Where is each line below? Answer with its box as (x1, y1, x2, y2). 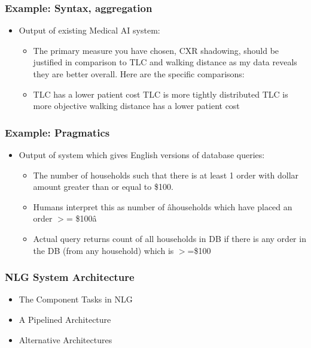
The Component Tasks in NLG (19, 293, 133, 305)
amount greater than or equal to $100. (33, 180, 173, 193)
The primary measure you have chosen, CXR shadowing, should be (33, 44, 279, 56)
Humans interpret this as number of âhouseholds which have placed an (33, 200, 292, 213)
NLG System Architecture (5, 270, 135, 285)
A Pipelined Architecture (19, 313, 111, 325)
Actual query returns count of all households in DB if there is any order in (33, 232, 306, 244)
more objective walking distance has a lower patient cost (33, 99, 240, 112)
